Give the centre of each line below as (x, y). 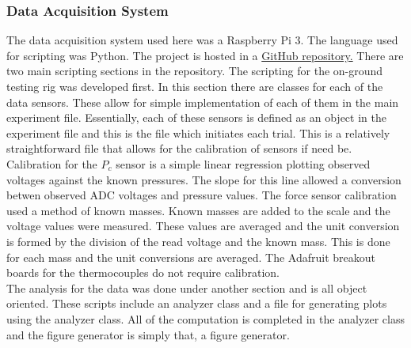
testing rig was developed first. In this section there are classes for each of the (195, 86)
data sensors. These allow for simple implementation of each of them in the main (203, 102)
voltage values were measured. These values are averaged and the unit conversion (203, 226)
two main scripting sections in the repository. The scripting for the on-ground (195, 71)
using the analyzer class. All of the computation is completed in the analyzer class (205, 318)
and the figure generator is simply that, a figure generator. (148, 334)
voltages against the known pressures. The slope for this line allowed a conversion (204, 179)
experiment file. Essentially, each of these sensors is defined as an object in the (196, 117)
